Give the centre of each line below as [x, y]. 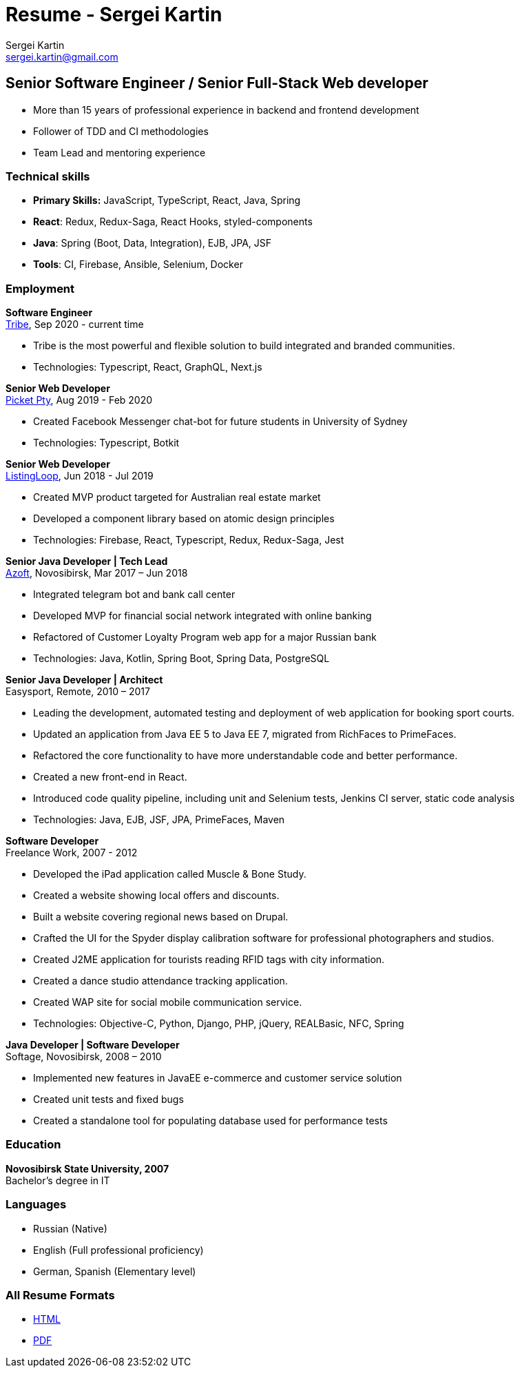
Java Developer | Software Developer [93, 1045]
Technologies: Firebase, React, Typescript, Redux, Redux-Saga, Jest [189, 540]
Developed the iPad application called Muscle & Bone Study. [170, 874]
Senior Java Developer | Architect [84, 680]
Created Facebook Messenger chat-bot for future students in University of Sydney [220, 422]
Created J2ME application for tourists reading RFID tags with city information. [209, 960]
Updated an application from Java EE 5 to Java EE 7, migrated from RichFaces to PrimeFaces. [245, 734]
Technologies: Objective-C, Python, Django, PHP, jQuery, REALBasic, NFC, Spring [219, 1024]
